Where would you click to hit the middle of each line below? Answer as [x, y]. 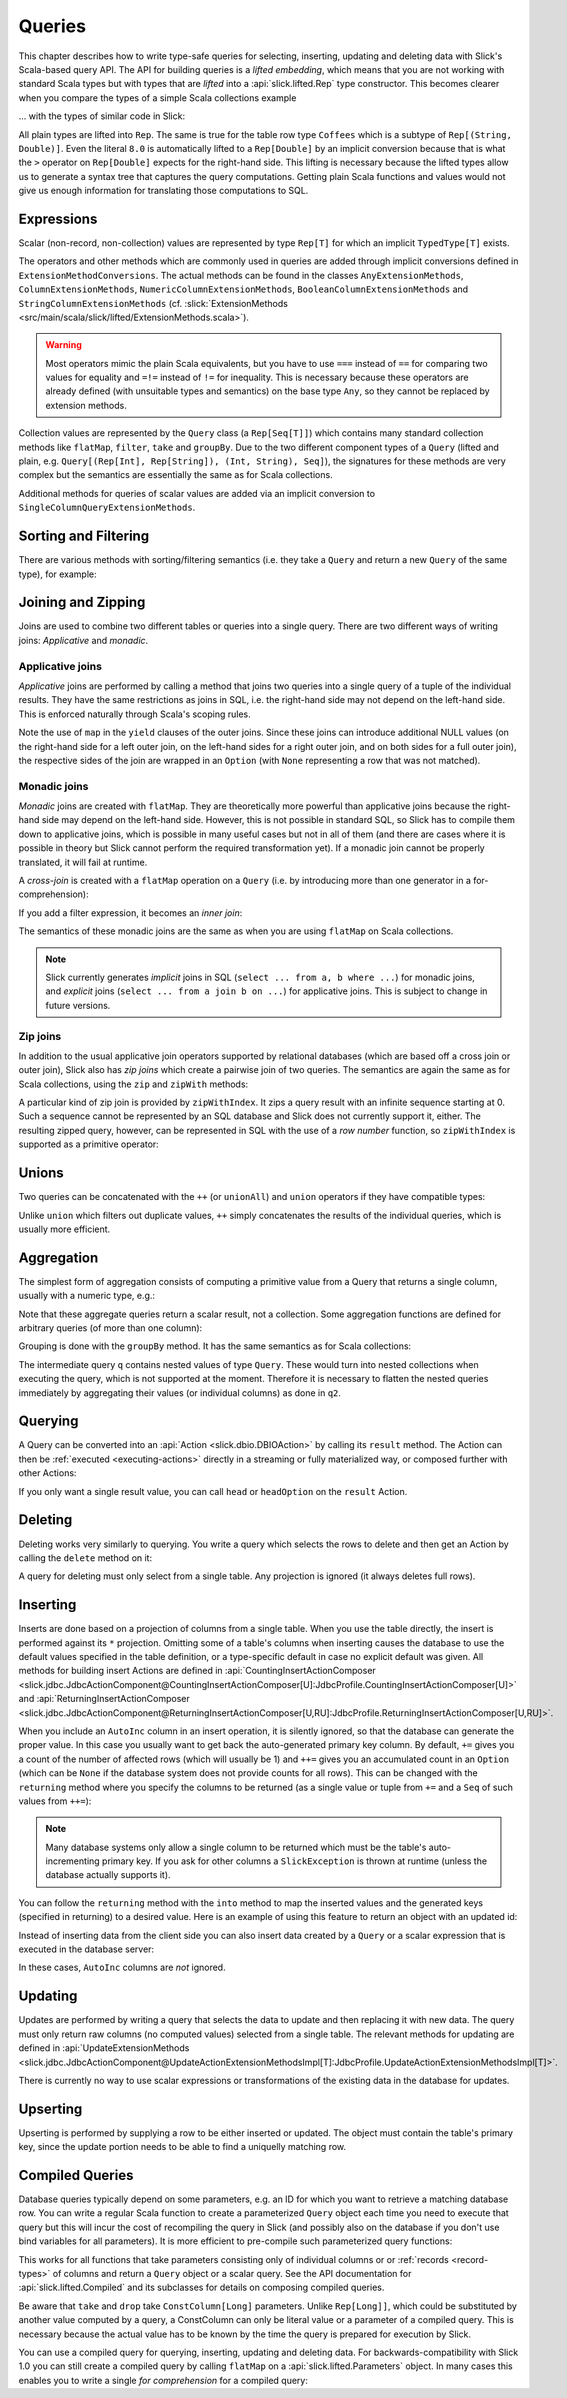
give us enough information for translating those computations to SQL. [163, 191]
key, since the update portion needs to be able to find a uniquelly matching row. [182, 2147]
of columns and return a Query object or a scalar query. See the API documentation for [232, 2274]
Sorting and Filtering [84, 536]
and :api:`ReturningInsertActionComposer [104, 1699]
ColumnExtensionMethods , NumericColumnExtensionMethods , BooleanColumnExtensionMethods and [243, 289]
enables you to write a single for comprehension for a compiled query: [163, 2380]
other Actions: [47, 1473]
